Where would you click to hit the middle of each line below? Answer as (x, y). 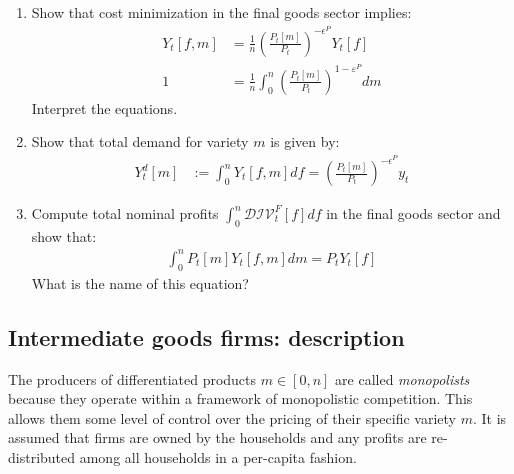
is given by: (305, 141)
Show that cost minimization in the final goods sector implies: (221, 12)
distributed (42, 456)
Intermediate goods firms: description (206, 336)
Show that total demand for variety (140, 141)
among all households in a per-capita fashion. (218, 456)
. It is (489, 417)
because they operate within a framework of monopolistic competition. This (240, 398)
